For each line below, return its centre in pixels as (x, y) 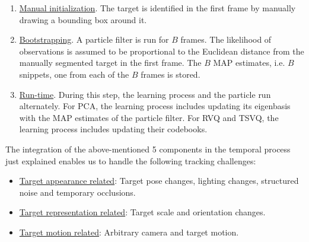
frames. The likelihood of (226, 39)
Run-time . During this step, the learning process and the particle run (145, 94)
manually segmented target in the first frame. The (110, 63)
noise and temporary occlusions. (77, 192)
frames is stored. (171, 74)
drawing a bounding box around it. (83, 19)
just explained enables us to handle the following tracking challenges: (131, 160)
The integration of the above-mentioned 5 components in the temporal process (148, 149)
